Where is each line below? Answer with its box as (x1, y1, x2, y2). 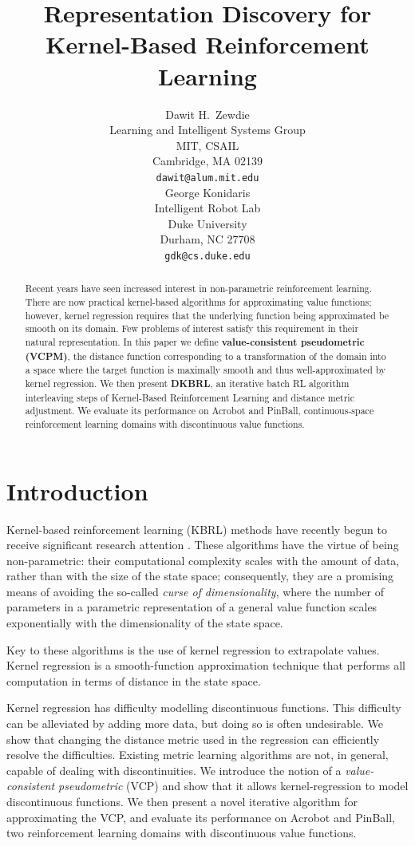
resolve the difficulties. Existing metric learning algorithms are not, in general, (6, 746, 389, 763)
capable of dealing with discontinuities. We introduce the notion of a (6, 761, 342, 778)
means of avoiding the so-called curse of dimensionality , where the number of (6, 583, 385, 599)
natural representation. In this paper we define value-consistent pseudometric (25, 334, 365, 349)
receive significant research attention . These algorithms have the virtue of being (6, 536, 399, 553)
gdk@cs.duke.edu (164, 250, 251, 262)
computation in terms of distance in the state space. (6, 672, 261, 689)
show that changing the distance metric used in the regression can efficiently (6, 730, 380, 747)
